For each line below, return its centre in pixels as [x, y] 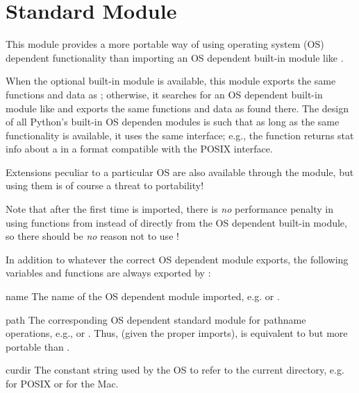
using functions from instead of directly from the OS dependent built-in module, [176, 222]
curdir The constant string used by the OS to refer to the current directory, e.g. [175, 370]
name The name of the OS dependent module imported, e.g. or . [143, 296]
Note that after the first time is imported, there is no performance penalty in [170, 209]
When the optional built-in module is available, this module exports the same [171, 81]
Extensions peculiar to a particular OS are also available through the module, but [180, 172]
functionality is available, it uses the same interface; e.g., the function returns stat [180, 135]
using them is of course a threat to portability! [105, 185]
